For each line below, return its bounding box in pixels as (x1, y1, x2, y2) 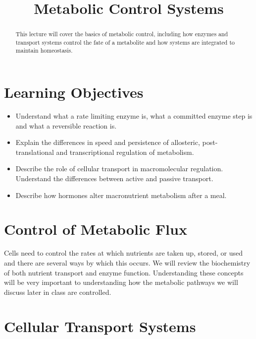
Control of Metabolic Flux (4, 219, 187, 239)
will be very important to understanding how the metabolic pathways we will (4, 277, 238, 287)
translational (15, 146, 54, 157)
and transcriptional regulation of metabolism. (56, 146, 194, 157)
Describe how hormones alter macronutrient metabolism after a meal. (15, 190, 227, 200)
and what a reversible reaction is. (15, 120, 117, 131)
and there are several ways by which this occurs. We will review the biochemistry (4, 257, 251, 268)
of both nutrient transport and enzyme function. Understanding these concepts (4, 267, 244, 277)
